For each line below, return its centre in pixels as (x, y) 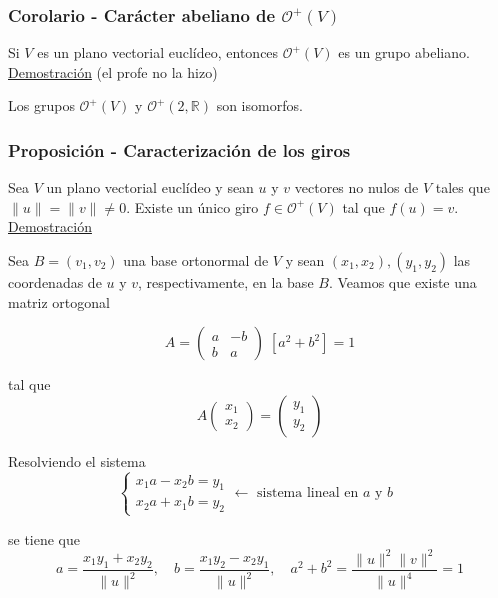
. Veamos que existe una (402, 282)
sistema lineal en (308, 492)
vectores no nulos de (356, 187)
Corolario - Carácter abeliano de (142, 14)
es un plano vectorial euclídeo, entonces (158, 52)
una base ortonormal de (196, 260)
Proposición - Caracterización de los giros (179, 149)
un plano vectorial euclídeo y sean (150, 187)
